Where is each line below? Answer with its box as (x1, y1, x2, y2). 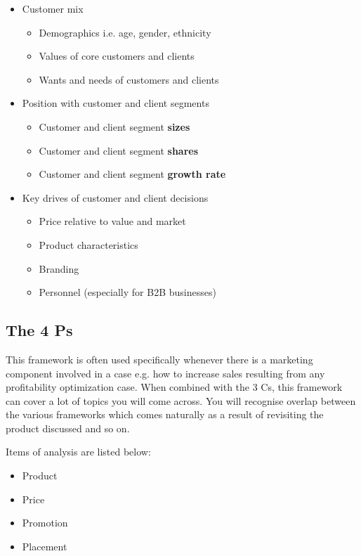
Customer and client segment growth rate (39, 167, 226, 181)
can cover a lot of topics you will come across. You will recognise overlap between (6, 393, 356, 408)
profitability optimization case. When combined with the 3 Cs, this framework (6, 380, 343, 394)
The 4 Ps (6, 319, 73, 341)
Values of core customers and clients (39, 49, 195, 63)
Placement (22, 538, 67, 553)
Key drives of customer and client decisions (22, 190, 209, 205)
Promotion (22, 515, 68, 530)
